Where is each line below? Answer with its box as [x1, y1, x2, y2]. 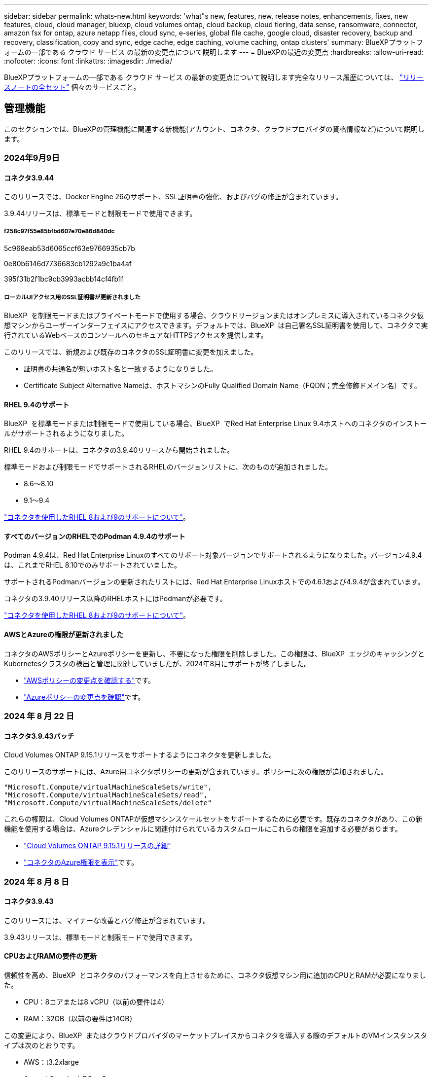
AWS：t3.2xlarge [24, 1058, 79, 1067]
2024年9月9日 [4, 153, 60, 163]
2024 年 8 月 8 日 [4, 876, 70, 887]
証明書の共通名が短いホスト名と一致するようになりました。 [24, 364, 217, 373]
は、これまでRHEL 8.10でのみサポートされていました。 [4, 561, 181, 570]
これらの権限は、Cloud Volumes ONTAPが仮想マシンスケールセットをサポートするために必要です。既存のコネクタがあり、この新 [4, 815, 423, 824]
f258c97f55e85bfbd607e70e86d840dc [4, 227, 115, 235]
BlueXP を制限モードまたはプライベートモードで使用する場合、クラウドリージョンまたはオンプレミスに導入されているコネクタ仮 [4, 311, 424, 320]
